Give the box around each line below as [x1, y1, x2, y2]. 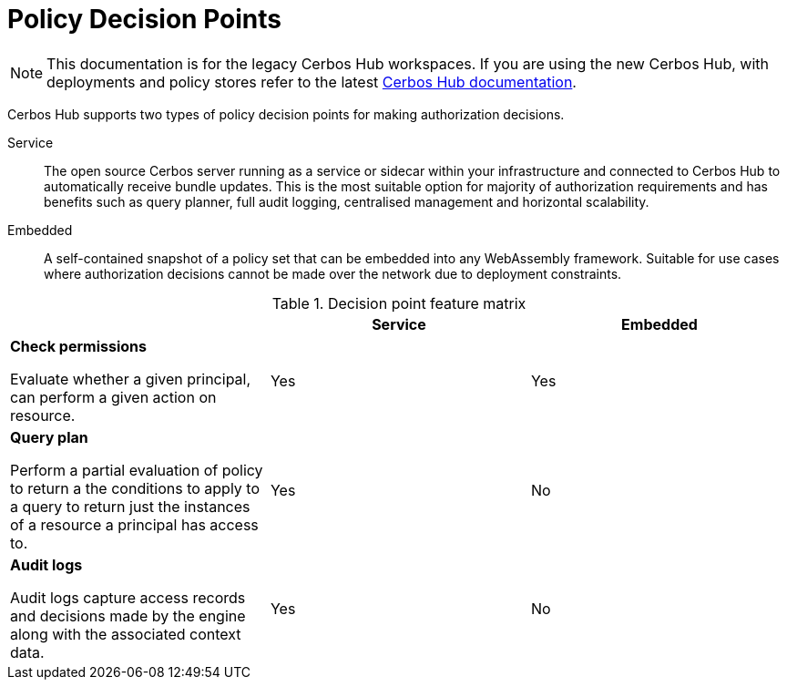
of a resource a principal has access [10, 515, 259, 534]
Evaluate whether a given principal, [10, 369, 251, 388]
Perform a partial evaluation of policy [10, 460, 263, 479]
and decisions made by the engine [10, 606, 246, 625]
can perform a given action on [10, 387, 217, 406]
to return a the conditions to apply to [10, 478, 261, 497]
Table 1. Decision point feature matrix [271, 293, 526, 313]
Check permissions [10, 336, 147, 355]
